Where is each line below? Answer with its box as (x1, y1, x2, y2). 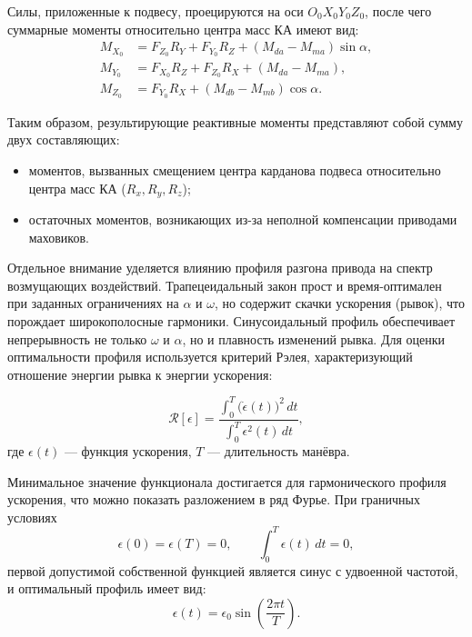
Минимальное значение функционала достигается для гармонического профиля (7, 472, 447, 491)
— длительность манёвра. (207, 441, 350, 460)
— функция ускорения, (64, 441, 192, 460)
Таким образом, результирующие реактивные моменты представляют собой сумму (7, 112, 463, 131)
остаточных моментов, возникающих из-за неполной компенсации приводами (28, 210, 457, 229)
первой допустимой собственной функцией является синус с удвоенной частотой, (7, 561, 458, 580)
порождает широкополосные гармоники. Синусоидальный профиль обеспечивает (7, 312, 456, 331)
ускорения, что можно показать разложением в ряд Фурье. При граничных (7, 490, 420, 509)
